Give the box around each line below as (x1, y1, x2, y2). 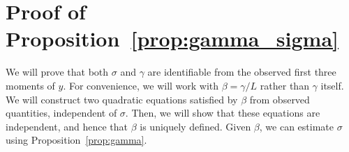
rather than (260, 78, 309, 92)
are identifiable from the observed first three (147, 65, 336, 79)
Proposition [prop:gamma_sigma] (6, 24, 339, 53)
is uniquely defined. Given (140, 119, 251, 133)
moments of (6, 78, 55, 92)
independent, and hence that (6, 119, 128, 133)
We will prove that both (6, 65, 109, 79)
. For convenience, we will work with (63, 78, 219, 92)
